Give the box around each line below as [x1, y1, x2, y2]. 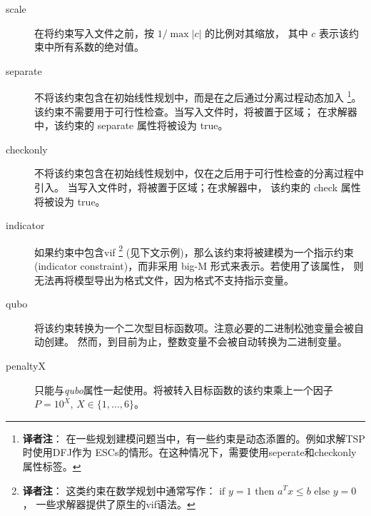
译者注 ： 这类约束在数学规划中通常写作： [22, 482, 216, 497]
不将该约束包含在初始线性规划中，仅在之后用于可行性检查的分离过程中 [34, 166, 364, 181]
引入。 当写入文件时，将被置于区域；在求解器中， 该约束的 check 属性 [34, 180, 361, 194]
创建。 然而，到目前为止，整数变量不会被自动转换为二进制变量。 [44, 334, 347, 349]
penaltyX [6, 358, 46, 373]
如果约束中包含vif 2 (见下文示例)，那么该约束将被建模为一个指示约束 [34, 242, 354, 259]
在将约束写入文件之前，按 [34, 25, 154, 40]
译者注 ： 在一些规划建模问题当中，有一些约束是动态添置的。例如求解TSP [22, 430, 365, 445]
